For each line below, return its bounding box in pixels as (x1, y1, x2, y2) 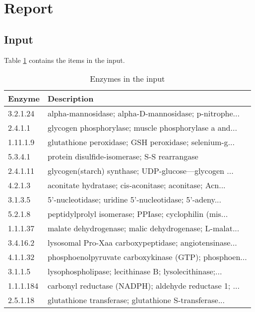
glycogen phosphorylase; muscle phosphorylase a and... (47, 122, 237, 134)
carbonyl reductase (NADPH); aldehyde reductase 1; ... (47, 280, 240, 292)
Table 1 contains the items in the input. (4, 54, 125, 65)
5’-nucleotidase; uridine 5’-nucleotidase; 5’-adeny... (47, 194, 222, 206)
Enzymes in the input (90, 73, 165, 85)
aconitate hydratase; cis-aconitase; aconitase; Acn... (47, 179, 226, 191)
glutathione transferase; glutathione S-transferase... (47, 294, 225, 306)
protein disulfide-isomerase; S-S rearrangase (47, 151, 198, 162)
